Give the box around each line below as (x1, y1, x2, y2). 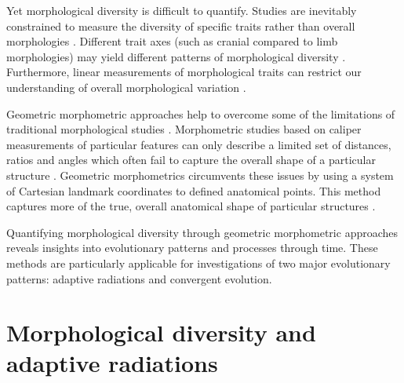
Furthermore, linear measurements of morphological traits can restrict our (6, 64, 362, 80)
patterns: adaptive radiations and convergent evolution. (6, 270, 272, 286)
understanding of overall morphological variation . (6, 78, 246, 95)
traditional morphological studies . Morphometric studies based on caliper (6, 121, 362, 137)
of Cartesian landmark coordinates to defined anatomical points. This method (6, 182, 381, 199)
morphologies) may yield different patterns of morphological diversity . (6, 48, 346, 64)
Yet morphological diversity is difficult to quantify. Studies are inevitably (6, 2, 357, 18)
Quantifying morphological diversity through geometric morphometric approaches (6, 224, 399, 240)
